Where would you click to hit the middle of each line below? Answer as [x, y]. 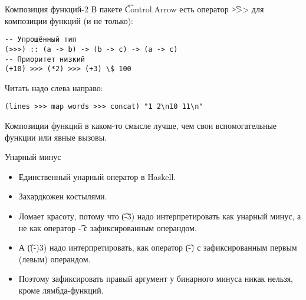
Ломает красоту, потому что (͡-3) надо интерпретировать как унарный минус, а [160, 216]
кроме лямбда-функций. [61, 290]
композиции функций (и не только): [69, 20]
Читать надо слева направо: [54, 87]
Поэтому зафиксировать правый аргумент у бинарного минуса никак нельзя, [156, 279]
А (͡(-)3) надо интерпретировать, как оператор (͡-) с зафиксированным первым [158, 247]
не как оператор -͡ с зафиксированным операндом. [108, 227]
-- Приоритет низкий [45, 59]
